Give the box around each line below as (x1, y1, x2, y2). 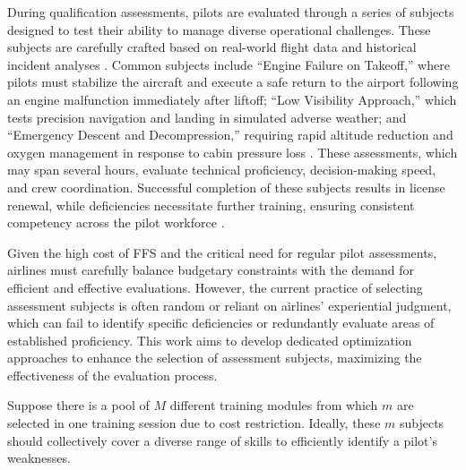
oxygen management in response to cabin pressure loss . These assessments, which (7, 142, 458, 161)
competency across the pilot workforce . (7, 213, 225, 232)
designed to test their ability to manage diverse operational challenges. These (7, 20, 431, 38)
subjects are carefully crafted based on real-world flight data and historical (7, 38, 417, 56)
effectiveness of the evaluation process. (7, 365, 218, 384)
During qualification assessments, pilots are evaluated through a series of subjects (7, 3, 454, 21)
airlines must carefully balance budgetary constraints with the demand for (7, 261, 414, 279)
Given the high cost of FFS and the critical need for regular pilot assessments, (7, 243, 437, 261)
